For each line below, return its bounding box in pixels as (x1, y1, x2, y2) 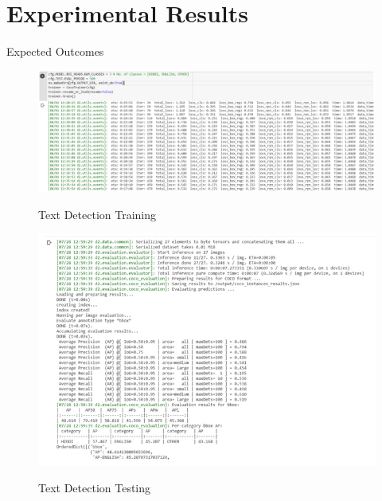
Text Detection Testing (38, 479, 151, 496)
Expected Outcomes (6, 43, 104, 60)
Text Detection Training (38, 205, 157, 222)
